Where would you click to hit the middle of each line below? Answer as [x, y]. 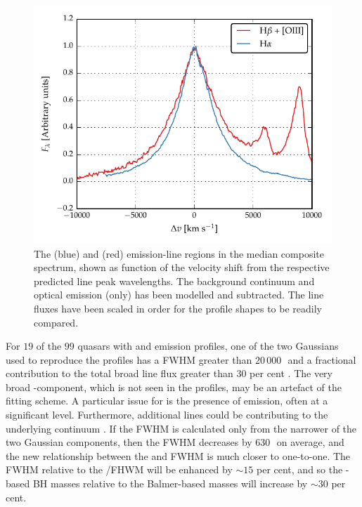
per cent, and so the [299, 469]
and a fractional [322, 359]
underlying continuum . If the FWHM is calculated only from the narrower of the [181, 428]
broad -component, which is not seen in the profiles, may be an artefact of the [174, 387]
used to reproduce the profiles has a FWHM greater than [129, 359]
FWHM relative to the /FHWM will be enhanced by [119, 469]
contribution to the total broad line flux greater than [119, 373]
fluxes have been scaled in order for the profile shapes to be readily [178, 308]
